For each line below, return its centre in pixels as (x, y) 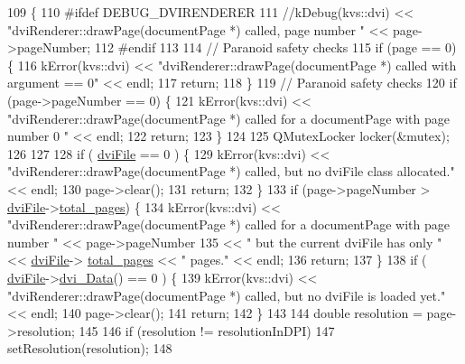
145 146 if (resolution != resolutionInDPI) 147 (207, 330)
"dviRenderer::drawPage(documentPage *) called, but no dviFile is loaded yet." (227, 295)
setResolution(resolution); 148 (90, 348)
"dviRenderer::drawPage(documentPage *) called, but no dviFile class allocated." (231, 171)
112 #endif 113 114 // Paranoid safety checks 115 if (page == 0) (275, 47)
